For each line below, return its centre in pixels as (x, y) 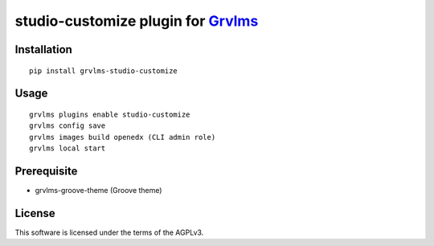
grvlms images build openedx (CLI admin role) (123, 137)
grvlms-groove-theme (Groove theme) (98, 191)
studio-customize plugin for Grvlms (137, 21)
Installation (43, 49)
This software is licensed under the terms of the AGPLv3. (109, 232)
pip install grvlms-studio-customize (104, 71)
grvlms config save (68, 126)
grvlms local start (68, 148)
